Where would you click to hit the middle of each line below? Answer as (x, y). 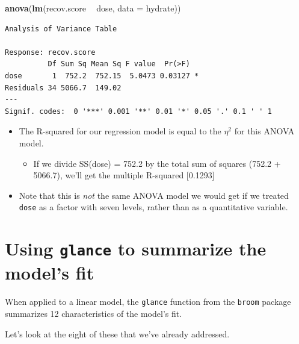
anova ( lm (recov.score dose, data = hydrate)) (93, 8)
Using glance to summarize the (136, 249)
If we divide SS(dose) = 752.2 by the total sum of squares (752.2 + (157, 163)
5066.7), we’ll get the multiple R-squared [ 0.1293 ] (124, 175)
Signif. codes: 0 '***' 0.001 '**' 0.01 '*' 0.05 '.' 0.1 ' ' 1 (138, 111)
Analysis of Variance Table (61, 29)
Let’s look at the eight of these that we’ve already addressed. (117, 333)
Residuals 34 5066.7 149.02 (63, 88)
